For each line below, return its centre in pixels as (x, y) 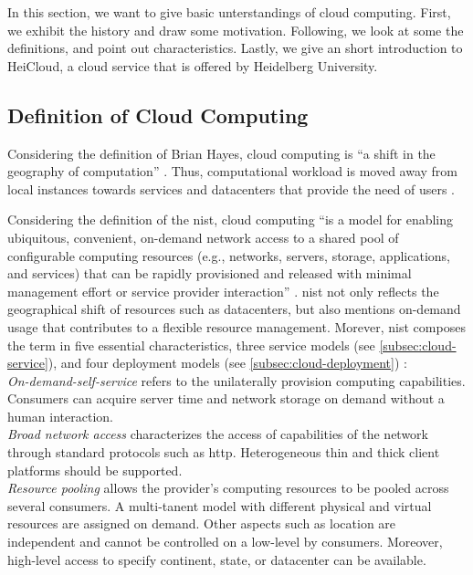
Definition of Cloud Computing (158, 115)
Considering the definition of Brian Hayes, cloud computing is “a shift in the (221, 153)
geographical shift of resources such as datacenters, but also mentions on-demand (234, 309)
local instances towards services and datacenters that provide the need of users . (231, 188)
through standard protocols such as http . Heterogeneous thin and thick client (224, 452)
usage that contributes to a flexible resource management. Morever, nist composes (236, 326)
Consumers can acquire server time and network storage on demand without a (226, 398)
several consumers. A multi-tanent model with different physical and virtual (220, 505)
